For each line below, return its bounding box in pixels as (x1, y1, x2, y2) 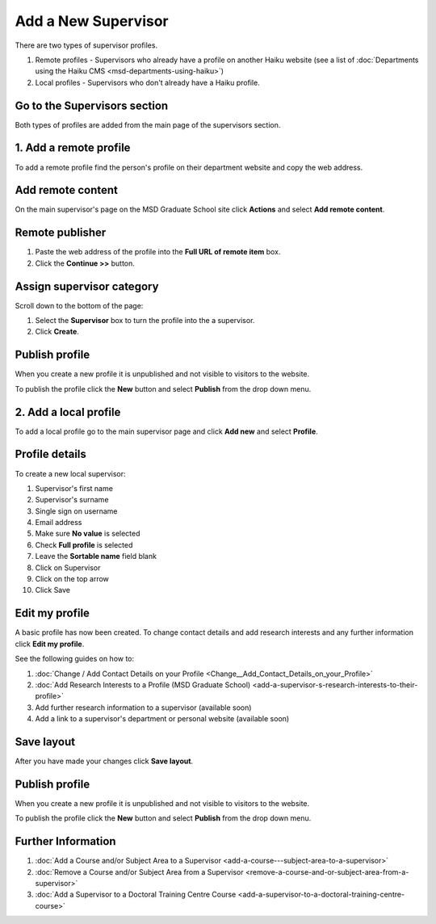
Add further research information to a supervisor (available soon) (35, 703, 252, 712)
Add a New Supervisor (15, 12, 169, 30)
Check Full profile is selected (35, 540, 133, 549)
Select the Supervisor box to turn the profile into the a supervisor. (35, 316, 255, 325)
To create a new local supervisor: (15, 468, 126, 478)
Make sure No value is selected (35, 529, 140, 539)
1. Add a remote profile (15, 141, 131, 155)
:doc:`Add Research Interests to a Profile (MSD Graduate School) (35, 679, 251, 690)
